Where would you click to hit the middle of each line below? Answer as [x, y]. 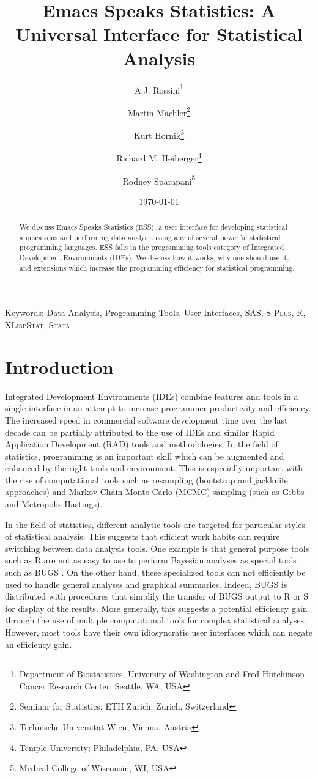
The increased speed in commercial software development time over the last [146, 420]
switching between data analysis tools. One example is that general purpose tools [157, 548]
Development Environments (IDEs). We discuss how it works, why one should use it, [154, 258]
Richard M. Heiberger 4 [159, 157]
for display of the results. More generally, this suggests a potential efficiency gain [156, 608]
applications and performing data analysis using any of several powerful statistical [150, 237]
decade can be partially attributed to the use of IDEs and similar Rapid [140, 432]
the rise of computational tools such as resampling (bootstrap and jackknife [146, 479]
